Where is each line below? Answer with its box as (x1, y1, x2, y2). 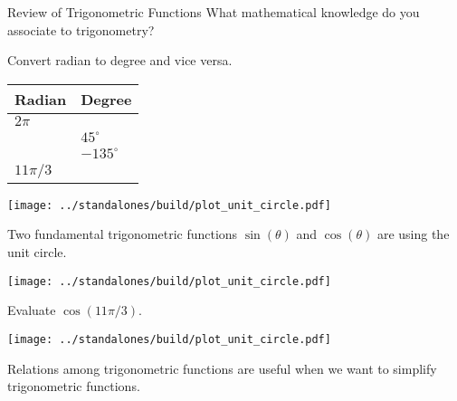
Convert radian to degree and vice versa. (7, 51, 233, 70)
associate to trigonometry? (7, 20, 155, 39)
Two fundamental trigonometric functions (7, 224, 238, 243)
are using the (376, 224, 450, 243)
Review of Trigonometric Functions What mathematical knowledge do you (7, 3, 420, 21)
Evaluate (7, 301, 56, 320)
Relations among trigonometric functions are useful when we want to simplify (7, 358, 437, 377)
